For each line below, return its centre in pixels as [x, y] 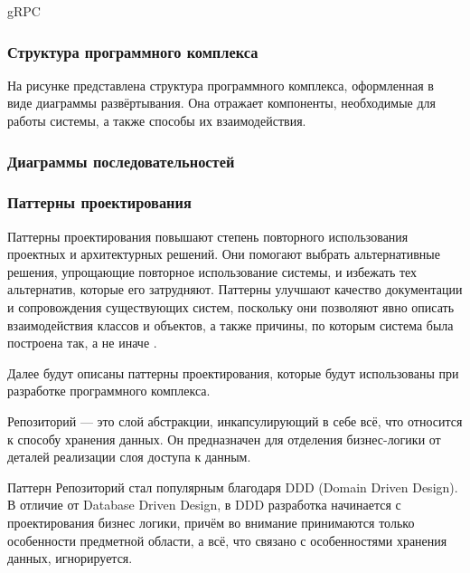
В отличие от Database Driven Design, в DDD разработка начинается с [204, 505]
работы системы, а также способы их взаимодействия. [157, 120]
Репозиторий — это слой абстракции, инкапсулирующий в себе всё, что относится [235, 421]
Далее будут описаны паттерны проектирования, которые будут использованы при [233, 372]
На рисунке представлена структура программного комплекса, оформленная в [221, 85]
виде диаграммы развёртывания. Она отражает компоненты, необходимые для [221, 103]
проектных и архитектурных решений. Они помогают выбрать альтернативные [224, 254]
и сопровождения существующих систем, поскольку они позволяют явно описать [231, 307]
